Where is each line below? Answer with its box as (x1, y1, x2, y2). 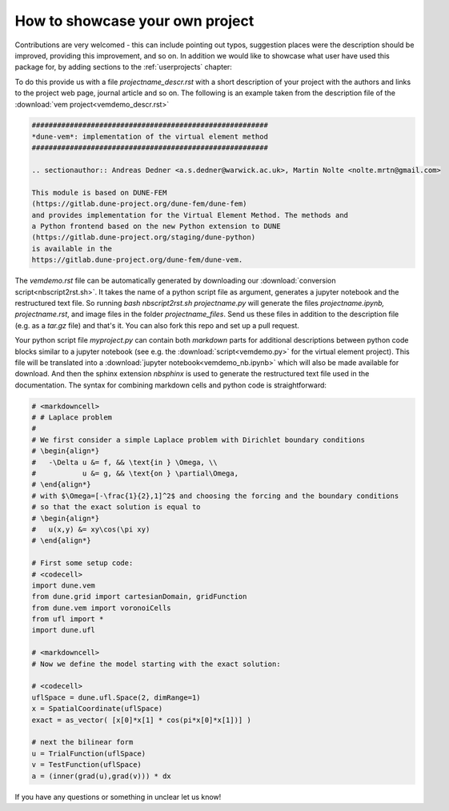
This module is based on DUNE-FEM (31, 188, 167, 197)
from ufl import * (31, 615, 104, 624)
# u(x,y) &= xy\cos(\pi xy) (31, 524, 150, 534)
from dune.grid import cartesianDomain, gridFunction (31, 592, 247, 601)
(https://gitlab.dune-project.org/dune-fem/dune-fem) (31, 199, 247, 208)
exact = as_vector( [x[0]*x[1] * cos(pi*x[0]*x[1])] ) (31, 715, 251, 725)
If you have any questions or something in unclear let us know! (14, 792, 222, 801)
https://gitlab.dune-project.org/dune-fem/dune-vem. (31, 255, 243, 264)
